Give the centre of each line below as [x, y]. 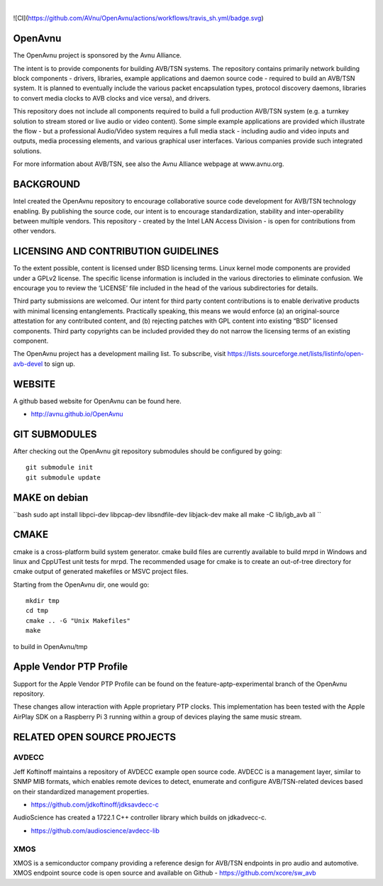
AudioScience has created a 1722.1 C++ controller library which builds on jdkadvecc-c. [140, 818]
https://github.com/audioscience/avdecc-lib [95, 831]
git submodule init [60, 467]
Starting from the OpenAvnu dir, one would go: [81, 585]
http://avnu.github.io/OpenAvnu [77, 414]
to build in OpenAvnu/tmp [50, 646]
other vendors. [35, 231]
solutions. [27, 151]
